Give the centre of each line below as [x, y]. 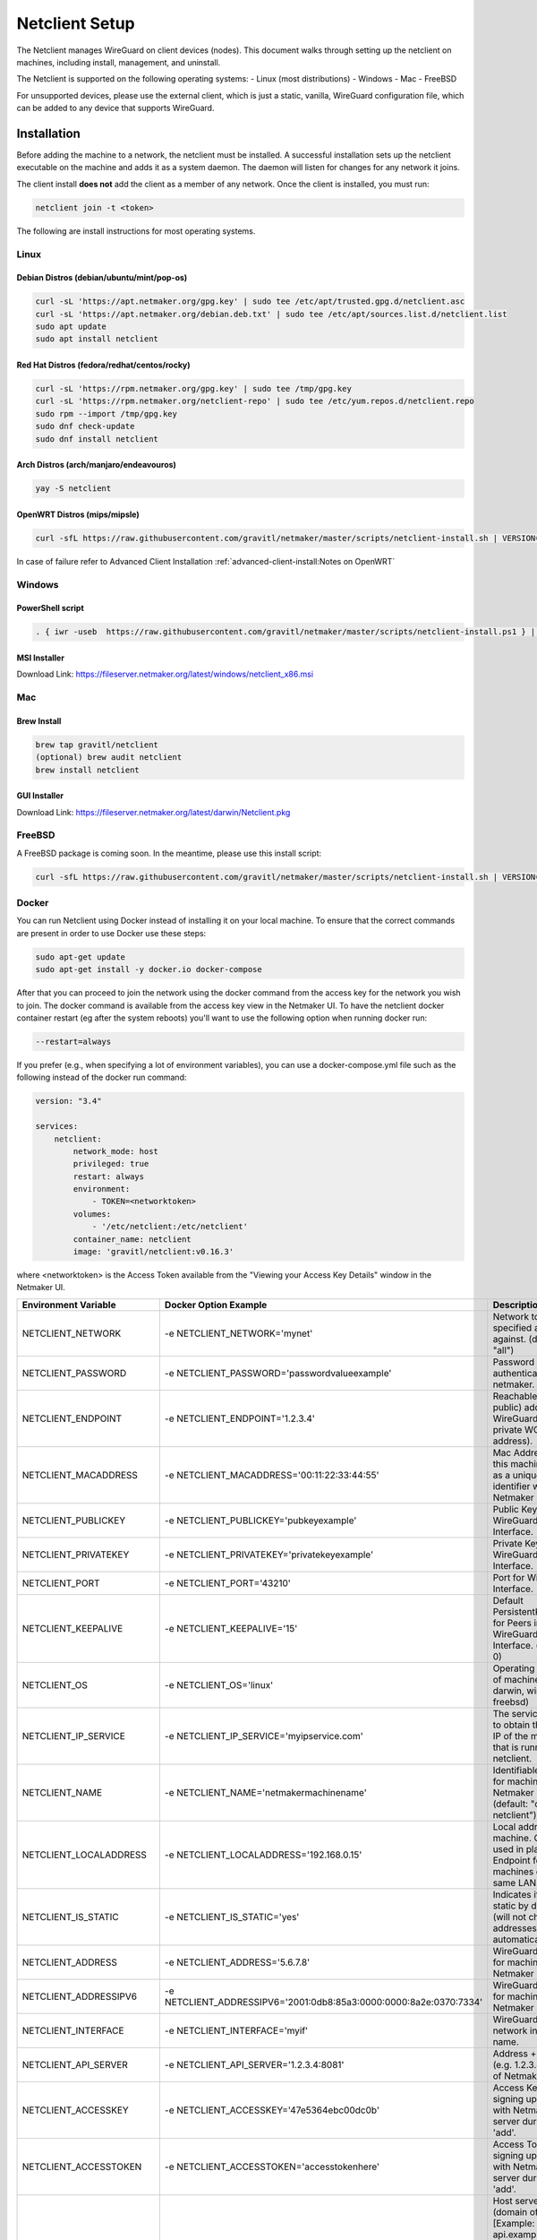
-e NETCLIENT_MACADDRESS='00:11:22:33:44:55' [272, 1475]
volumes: [92, 1214]
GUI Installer [40, 796]
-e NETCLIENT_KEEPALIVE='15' [231, 1628]
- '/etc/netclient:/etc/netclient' [170, 1227]
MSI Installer [40, 658]
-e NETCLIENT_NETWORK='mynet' [239, 1333]
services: [57, 1126]
